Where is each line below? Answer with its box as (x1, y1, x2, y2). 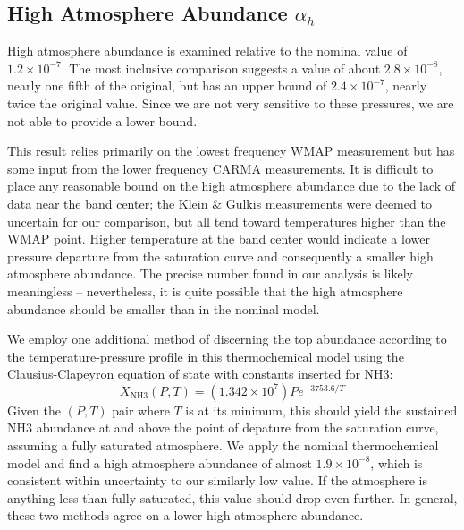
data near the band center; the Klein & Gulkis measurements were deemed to (7, 193, 432, 212)
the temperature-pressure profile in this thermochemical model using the (7, 346, 404, 365)
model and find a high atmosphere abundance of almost (7, 453, 312, 472)
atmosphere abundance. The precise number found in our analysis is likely (7, 264, 414, 283)
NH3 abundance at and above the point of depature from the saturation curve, (7, 418, 439, 437)
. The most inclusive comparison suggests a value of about (61, 58, 381, 77)
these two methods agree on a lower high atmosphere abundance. (7, 506, 364, 525)
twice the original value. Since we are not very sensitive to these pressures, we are (7, 93, 454, 112)
